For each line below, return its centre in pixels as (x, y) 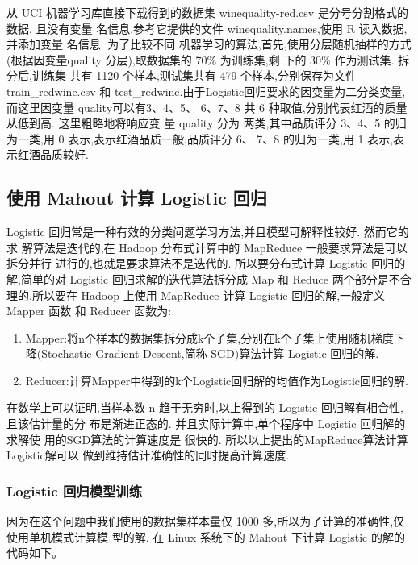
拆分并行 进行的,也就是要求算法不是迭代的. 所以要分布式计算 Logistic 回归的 (206, 263)
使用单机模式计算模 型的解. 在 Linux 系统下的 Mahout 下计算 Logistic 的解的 (206, 536)
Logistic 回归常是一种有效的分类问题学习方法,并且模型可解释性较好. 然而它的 (208, 232)
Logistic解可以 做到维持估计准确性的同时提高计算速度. (148, 455)
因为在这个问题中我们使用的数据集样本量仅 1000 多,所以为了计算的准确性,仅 (206, 521)
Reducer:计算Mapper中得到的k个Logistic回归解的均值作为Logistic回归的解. (217, 380)
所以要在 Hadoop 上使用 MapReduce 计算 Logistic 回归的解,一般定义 (209, 295)
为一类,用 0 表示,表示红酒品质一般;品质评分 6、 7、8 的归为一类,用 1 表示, (200, 138)
